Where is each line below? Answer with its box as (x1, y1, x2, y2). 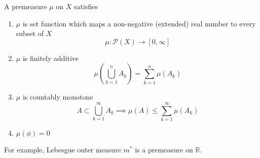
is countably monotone (22, 91, 93, 102)
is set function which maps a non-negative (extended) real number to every (22, 18, 256, 28)
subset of (16, 28, 44, 39)
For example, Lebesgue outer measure (4, 144, 121, 155)
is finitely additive (22, 52, 79, 63)
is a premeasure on (135, 144, 193, 155)
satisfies (74, 1, 98, 11)
